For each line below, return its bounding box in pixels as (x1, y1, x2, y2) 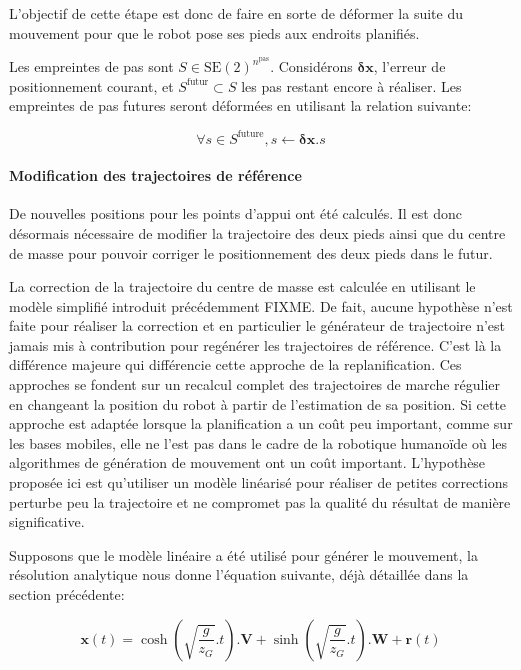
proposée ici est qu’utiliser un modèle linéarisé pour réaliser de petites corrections (9, 472, 508, 493)
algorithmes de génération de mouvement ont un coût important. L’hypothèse (9, 452, 486, 473)
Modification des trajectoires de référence (9, 165, 302, 186)
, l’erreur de (373, 56, 446, 77)
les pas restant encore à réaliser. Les (241, 75, 462, 96)
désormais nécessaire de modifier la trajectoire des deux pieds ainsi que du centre (9, 222, 506, 243)
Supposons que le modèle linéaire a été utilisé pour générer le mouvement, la (9, 544, 478, 565)
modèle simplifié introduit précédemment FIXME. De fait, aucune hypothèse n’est (9, 295, 513, 316)
